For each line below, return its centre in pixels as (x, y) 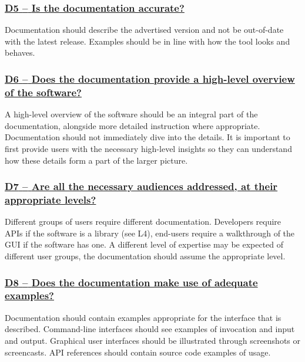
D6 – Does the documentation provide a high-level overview (150, 78)
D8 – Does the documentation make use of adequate (131, 282)
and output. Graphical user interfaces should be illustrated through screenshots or (153, 340)
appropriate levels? (51, 199)
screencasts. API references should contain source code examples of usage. (138, 352)
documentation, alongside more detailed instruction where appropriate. (133, 125)
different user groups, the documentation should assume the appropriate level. (145, 256)
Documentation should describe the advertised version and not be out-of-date (144, 30)
